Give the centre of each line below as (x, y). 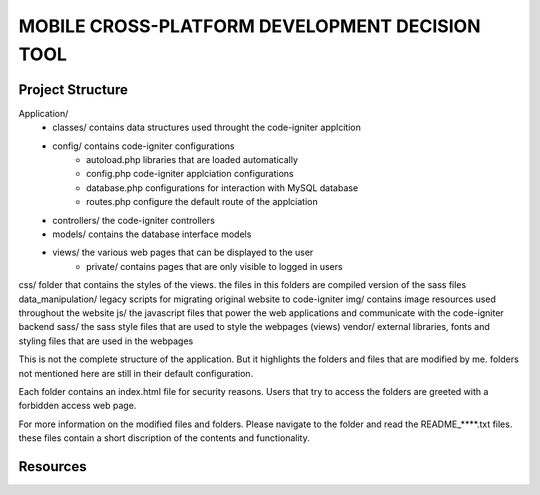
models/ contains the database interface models (152, 234)
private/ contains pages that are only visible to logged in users (215, 266)
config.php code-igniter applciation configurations (190, 174)
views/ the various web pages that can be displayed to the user (183, 252)
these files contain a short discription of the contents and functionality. (164, 438)
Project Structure (73, 89)
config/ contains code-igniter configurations (143, 146)
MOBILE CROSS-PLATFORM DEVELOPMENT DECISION (249, 26)
